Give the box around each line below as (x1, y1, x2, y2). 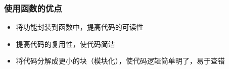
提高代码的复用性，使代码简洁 (16, 38, 115, 49)
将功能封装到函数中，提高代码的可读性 (16, 22, 144, 32)
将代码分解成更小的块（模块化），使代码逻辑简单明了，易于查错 (16, 55, 225, 66)
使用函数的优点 (4, 2, 62, 14)
